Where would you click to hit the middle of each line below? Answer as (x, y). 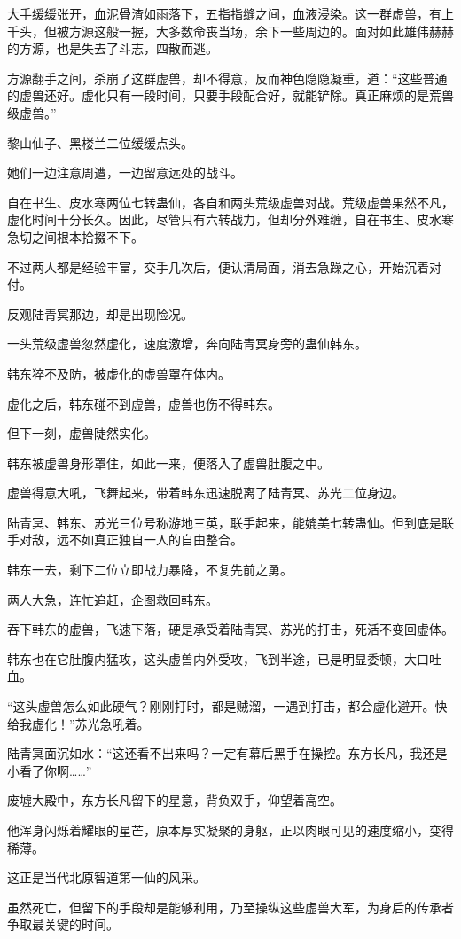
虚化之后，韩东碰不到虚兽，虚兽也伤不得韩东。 (144, 403)
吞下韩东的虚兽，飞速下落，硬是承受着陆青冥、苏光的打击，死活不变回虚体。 (230, 629)
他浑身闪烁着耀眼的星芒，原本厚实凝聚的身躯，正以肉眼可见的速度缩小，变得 (230, 830)
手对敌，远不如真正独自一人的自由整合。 (125, 540)
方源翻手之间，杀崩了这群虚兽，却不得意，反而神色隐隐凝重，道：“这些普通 (227, 78)
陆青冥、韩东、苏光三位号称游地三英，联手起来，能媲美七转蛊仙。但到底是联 (230, 522)
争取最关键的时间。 (63, 924)
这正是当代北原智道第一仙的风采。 (106, 877)
